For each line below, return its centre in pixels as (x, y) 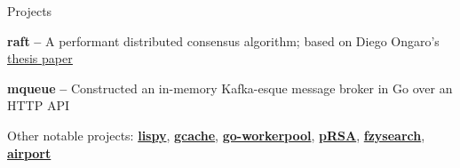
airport (29, 152)
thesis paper (40, 58)
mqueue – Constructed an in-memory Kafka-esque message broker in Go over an (230, 88)
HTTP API (38, 105)
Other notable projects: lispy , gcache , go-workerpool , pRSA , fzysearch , (216, 135)
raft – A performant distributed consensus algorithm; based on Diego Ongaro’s (223, 40)
